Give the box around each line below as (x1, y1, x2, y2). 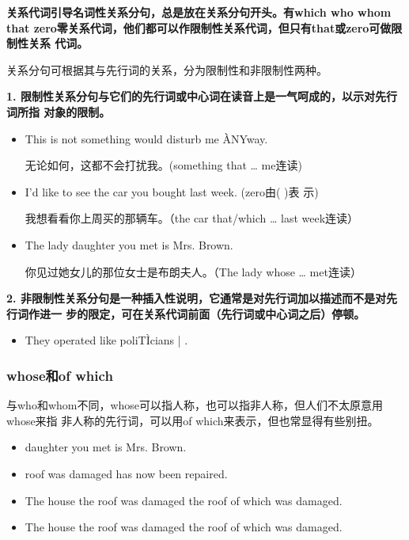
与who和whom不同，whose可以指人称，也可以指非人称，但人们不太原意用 (6, 397, 384, 413)
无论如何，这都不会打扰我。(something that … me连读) (25, 157, 302, 173)
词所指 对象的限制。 (6, 103, 111, 120)
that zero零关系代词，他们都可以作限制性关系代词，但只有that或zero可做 (6, 19, 392, 36)
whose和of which (6, 365, 113, 385)
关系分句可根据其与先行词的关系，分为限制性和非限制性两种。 (6, 61, 328, 78)
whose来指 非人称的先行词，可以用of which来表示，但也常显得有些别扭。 (6, 412, 379, 428)
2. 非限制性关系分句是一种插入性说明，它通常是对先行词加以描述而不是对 (6, 290, 386, 306)
